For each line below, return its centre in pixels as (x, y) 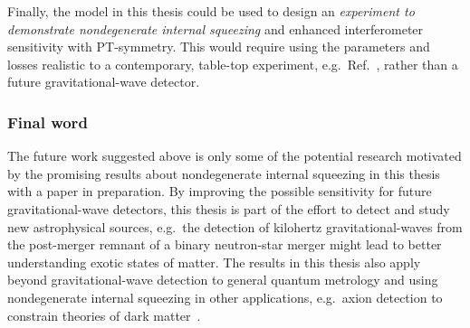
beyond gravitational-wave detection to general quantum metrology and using (223, 280)
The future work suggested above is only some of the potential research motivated (235, 156)
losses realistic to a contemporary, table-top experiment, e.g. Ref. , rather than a (233, 64)
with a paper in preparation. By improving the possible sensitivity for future (220, 191)
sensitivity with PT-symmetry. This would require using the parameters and (219, 47)
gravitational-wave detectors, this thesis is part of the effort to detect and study (229, 208)
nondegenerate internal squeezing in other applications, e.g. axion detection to (225, 297)
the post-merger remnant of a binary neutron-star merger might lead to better (225, 244)
